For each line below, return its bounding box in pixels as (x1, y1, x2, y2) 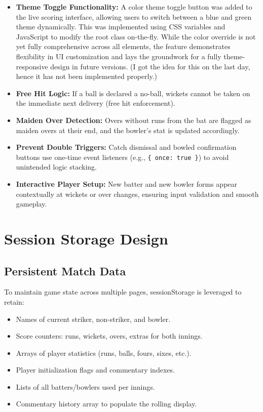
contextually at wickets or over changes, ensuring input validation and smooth (16, 188, 259, 199)
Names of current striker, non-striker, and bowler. (16, 313, 171, 324)
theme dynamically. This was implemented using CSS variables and (16, 21, 226, 32)
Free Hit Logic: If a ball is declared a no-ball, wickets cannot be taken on (16, 88, 250, 98)
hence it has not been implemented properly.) (16, 71, 158, 81)
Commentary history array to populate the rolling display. (16, 398, 197, 409)
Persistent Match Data (4, 263, 126, 278)
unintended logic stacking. (16, 161, 97, 172)
